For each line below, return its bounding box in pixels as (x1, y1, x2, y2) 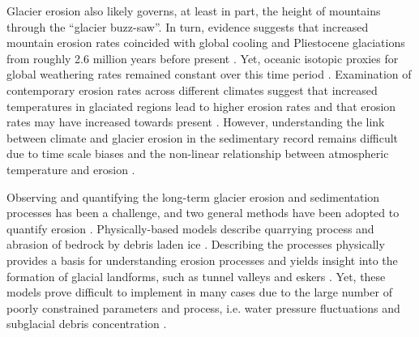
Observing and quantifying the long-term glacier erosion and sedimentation (6, 188, 380, 205)
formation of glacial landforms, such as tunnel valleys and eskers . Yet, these (6, 267, 386, 284)
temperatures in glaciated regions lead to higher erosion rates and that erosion (6, 97, 396, 114)
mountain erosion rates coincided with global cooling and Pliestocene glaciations (6, 34, 405, 51)
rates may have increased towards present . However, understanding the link (6, 113, 385, 130)
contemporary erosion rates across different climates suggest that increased (6, 81, 378, 98)
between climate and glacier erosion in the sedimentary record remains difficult (6, 129, 399, 146)
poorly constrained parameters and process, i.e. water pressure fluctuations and (6, 299, 400, 316)
